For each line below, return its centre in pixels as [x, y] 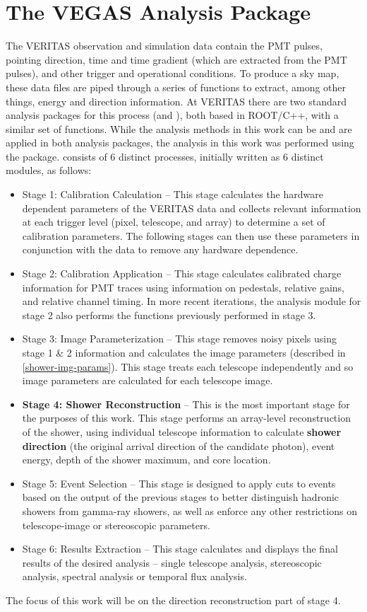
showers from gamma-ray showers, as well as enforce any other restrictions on [189, 510]
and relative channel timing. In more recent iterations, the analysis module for [192, 301]
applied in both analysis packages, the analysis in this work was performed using [180, 143]
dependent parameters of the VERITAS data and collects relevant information [192, 208]
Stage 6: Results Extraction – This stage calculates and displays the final [180, 549]
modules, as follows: [49, 170]
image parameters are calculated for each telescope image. [148, 380]
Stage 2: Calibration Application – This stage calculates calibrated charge [182, 273]
